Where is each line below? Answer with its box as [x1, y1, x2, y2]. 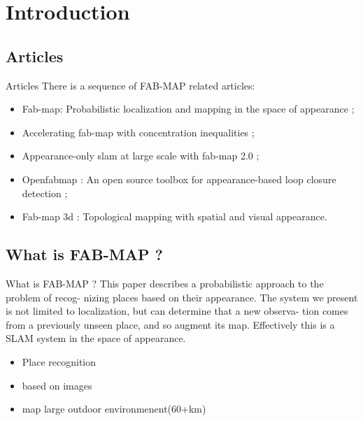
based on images [22, 378, 92, 392]
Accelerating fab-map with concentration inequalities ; [22, 124, 255, 139]
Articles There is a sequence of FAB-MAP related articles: [6, 78, 255, 92]
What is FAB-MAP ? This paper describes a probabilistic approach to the [6, 276, 324, 290]
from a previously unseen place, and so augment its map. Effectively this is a [6, 317, 335, 331]
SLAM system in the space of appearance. [6, 331, 186, 345]
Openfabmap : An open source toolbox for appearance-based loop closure [22, 171, 336, 186]
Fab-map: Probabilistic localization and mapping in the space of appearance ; [22, 101, 355, 116]
